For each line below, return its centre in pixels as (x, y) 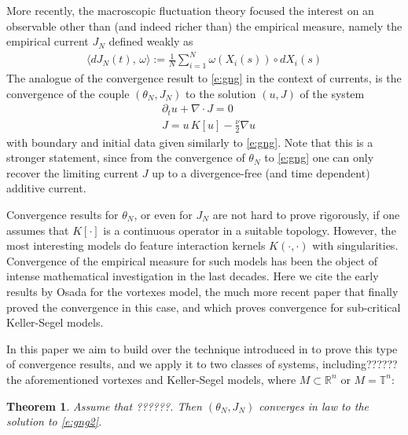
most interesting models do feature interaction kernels (136, 245)
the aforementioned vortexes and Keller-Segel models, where (151, 379)
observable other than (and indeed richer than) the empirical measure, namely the (204, 26)
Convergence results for (62, 215)
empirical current (48, 41)
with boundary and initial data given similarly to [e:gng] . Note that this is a (190, 142)
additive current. (46, 188)
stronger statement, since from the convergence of (126, 157)
